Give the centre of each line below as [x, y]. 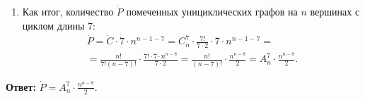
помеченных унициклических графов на [212, 11]
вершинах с [335, 11]
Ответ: [21, 86]
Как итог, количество [68, 11]
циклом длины [53, 25]
